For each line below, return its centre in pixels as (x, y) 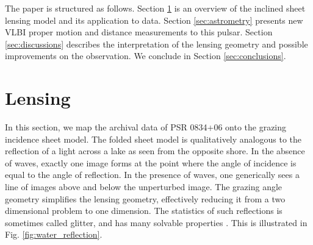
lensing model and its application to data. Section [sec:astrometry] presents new (154, 20)
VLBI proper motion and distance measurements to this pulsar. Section (139, 32)
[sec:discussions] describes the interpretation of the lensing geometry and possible (156, 44)
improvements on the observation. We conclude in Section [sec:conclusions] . (146, 56)
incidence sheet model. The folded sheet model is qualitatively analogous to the (153, 139)
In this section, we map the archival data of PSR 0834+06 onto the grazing (146, 127)
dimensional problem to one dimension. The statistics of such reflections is (144, 211)
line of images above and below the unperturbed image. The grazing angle (144, 187)
